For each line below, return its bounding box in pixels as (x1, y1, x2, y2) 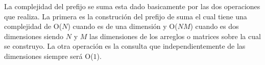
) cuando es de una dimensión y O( (67, 21, 178, 31)
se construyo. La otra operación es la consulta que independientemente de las (4, 41, 246, 51)
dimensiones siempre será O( (4, 50, 93, 61)
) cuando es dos (190, 21, 239, 31)
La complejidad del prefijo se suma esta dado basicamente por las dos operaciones (4, 1, 260, 11)
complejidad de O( (4, 21, 62, 31)
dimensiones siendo (4, 30, 64, 41)
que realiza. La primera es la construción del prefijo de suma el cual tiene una (4, 11, 247, 21)
